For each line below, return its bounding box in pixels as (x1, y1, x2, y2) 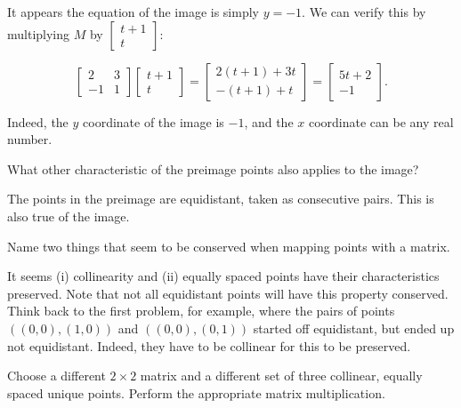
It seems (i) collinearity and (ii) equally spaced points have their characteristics (7, 267, 440, 285)
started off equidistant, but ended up (253, 318, 455, 337)
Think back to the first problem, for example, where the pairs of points (7, 301, 395, 320)
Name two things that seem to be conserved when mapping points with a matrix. (7, 236, 450, 255)
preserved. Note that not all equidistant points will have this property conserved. (7, 284, 449, 302)
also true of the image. (7, 206, 130, 225)
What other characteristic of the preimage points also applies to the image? (7, 159, 419, 178)
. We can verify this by (302, 3, 426, 20)
